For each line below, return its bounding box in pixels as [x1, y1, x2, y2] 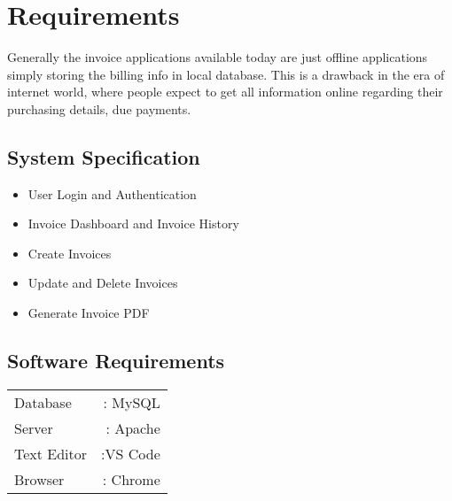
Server [14, 417, 53, 438]
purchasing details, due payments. [7, 99, 191, 118]
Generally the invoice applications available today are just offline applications [7, 48, 428, 66]
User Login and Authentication [27, 184, 197, 203]
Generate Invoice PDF [27, 304, 150, 322]
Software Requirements [7, 347, 225, 374]
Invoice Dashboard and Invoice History [27, 214, 239, 233]
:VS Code [101, 443, 160, 464]
